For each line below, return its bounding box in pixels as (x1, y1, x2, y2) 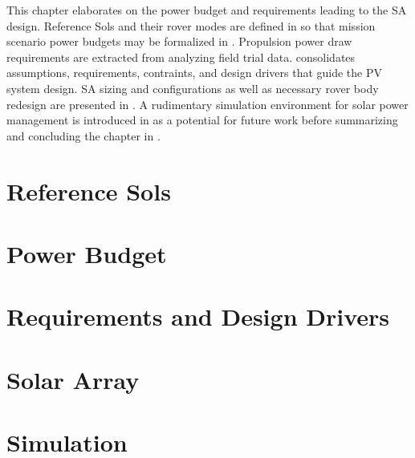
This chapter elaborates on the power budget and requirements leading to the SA (6, 2, 407, 18)
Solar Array (6, 363, 140, 395)
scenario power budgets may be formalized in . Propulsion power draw (6, 33, 352, 50)
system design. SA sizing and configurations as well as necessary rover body (6, 79, 379, 96)
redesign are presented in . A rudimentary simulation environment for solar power (6, 95, 409, 112)
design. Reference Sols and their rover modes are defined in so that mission (6, 17, 376, 34)
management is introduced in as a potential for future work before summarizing (6, 111, 398, 128)
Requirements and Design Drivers (6, 300, 390, 333)
